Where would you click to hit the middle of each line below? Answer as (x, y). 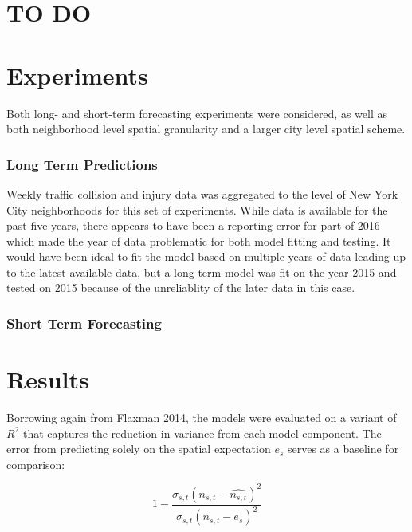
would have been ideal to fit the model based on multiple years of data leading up (206, 256)
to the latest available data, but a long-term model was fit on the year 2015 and (202, 272)
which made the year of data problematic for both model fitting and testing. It (199, 240)
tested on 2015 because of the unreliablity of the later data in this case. (181, 288)
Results (48, 379)
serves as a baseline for (343, 449)
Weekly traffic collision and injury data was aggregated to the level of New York (202, 193)
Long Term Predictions (82, 164)
